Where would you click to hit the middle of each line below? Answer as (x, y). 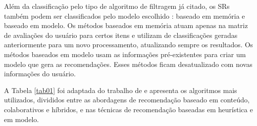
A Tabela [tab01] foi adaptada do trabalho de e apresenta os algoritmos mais (121, 90)
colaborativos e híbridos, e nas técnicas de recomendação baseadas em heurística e (128, 109)
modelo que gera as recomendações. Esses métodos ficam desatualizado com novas (128, 64)
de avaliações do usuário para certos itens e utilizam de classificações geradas (121, 35)
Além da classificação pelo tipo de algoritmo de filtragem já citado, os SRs (117, 6)
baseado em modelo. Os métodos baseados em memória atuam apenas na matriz (126, 25)
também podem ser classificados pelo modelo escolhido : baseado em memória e (125, 16)
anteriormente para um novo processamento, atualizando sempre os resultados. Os (128, 45)
